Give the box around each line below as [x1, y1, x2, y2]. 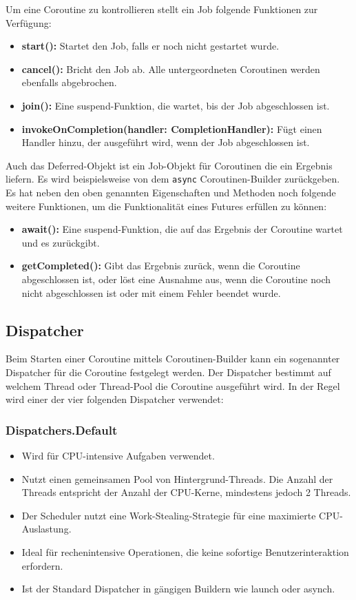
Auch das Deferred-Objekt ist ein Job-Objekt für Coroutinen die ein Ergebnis [6, 158, 333, 172]
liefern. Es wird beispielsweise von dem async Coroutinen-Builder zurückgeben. [6, 172, 340, 186]
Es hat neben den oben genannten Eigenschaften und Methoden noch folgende [6, 185, 336, 199]
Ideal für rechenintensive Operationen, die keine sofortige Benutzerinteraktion [21, 544, 349, 559]
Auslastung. [21, 521, 72, 536]
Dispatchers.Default [6, 421, 118, 438]
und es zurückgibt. [21, 235, 100, 249]
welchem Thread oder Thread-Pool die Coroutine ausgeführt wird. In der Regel [6, 378, 340, 393]
